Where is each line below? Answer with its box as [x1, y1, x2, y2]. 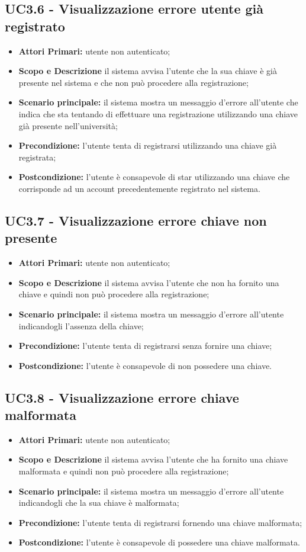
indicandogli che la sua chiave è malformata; [18, 496, 179, 509]
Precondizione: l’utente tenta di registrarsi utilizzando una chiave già [18, 139, 277, 152]
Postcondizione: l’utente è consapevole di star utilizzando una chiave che [18, 171, 290, 183]
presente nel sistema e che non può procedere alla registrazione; [18, 76, 249, 88]
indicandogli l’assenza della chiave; [18, 319, 144, 332]
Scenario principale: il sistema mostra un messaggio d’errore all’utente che [18, 96, 298, 108]
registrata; [18, 150, 56, 163]
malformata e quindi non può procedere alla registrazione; [18, 465, 229, 477]
